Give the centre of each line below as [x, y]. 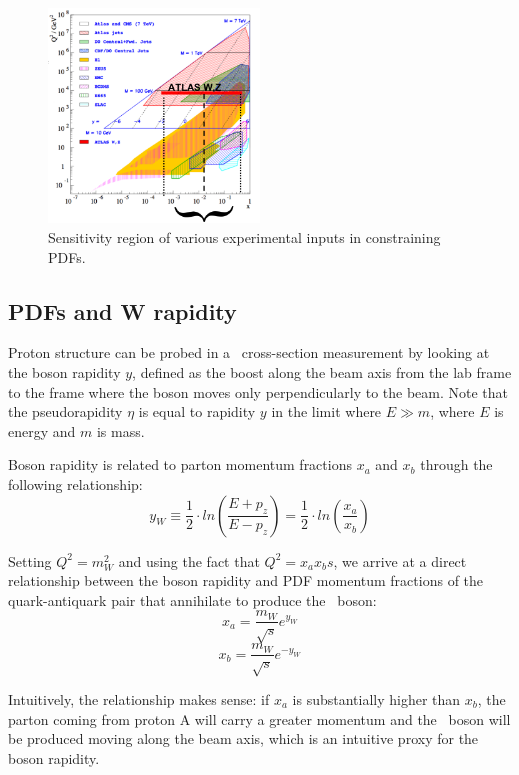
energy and [42, 430]
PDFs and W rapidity [122, 310]
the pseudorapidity [65, 411]
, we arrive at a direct [400, 560]
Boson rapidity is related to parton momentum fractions [180, 464]
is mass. [120, 430]
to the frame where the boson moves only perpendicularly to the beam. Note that [258, 391]
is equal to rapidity [197, 411]
